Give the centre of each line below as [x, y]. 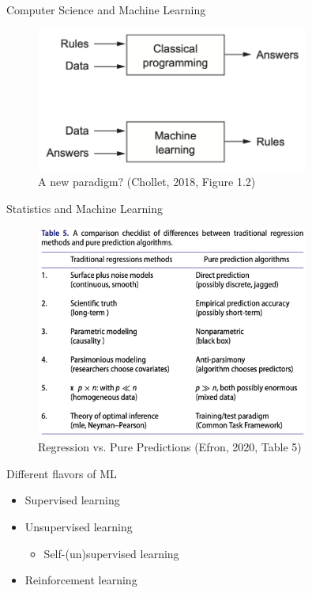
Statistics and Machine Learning [85, 208]
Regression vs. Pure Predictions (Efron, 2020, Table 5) [170, 447]
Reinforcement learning [81, 580]
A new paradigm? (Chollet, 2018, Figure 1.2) [147, 182]
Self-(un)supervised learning [111, 553]
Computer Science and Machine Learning [106, 10]
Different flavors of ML [62, 473]
